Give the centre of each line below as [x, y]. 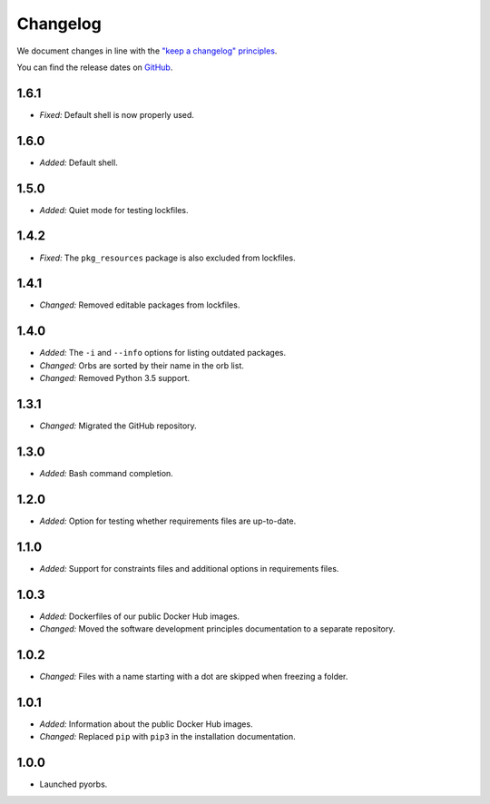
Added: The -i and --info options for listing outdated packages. [163, 353]
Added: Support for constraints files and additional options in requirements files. [189, 568]
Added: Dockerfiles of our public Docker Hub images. [140, 616]
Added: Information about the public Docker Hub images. [146, 724]
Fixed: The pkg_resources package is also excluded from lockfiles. [167, 258]
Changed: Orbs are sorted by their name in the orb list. [142, 365]
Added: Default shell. [78, 162]
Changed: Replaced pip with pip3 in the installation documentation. [168, 737]
